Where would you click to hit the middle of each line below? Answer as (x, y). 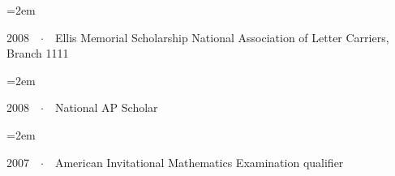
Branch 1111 (38, 53)
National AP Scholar (106, 107)
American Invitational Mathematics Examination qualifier (199, 162)
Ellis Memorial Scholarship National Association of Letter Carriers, (222, 37)
